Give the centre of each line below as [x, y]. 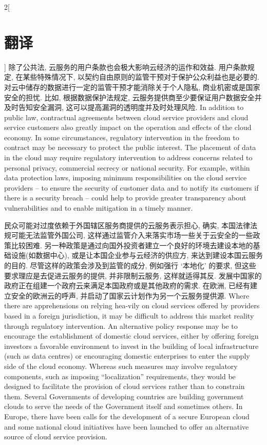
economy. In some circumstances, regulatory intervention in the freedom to [122, 137]
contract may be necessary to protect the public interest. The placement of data [130, 147]
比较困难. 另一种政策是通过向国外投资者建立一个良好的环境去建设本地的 [132, 245]
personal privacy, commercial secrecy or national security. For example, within [127, 167]
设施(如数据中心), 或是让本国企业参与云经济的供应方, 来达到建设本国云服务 [137, 255]
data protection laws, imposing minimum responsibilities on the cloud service [126, 178]
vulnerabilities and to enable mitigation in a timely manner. [99, 208]
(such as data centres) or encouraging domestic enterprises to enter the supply [127, 356]
